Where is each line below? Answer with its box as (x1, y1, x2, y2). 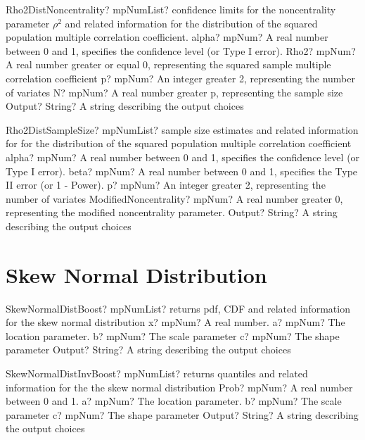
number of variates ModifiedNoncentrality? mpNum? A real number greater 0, (6, 191, 343, 206)
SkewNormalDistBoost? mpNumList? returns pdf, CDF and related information (6, 301, 350, 315)
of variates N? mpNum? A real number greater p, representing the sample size (6, 84, 343, 99)
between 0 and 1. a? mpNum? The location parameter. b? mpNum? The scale (6, 394, 342, 408)
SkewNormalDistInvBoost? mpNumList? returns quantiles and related (6, 366, 308, 380)
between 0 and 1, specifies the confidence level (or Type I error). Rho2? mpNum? (6, 43, 356, 58)
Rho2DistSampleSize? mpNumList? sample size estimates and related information (6, 122, 359, 137)
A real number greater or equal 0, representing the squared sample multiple (6, 57, 331, 72)
